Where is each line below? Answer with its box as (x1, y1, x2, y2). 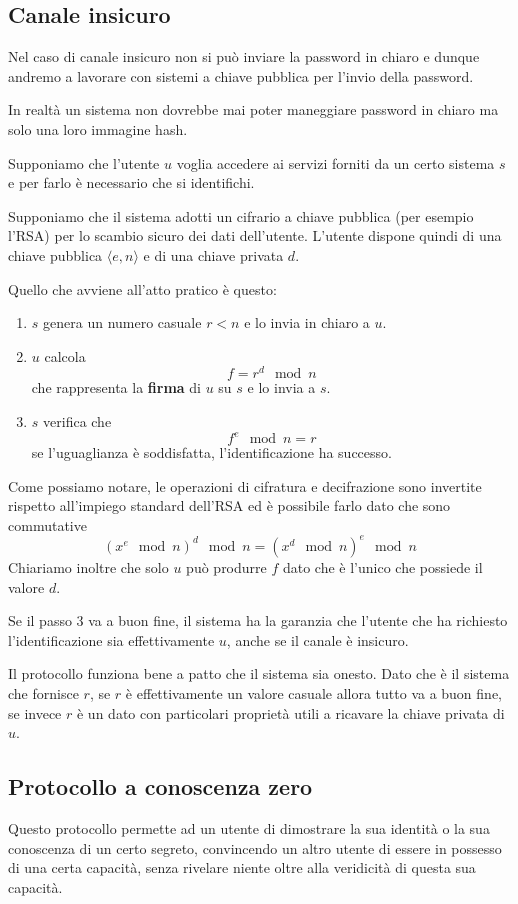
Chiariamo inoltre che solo (8, 556, 169, 577)
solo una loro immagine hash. (8, 118, 188, 139)
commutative (8, 514, 87, 535)
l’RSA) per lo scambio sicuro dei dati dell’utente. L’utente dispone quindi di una (8, 225, 502, 246)
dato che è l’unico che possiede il (282, 556, 483, 577)
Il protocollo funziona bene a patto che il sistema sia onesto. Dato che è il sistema (8, 663, 510, 684)
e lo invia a (247, 377, 316, 398)
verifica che (43, 411, 112, 431)
